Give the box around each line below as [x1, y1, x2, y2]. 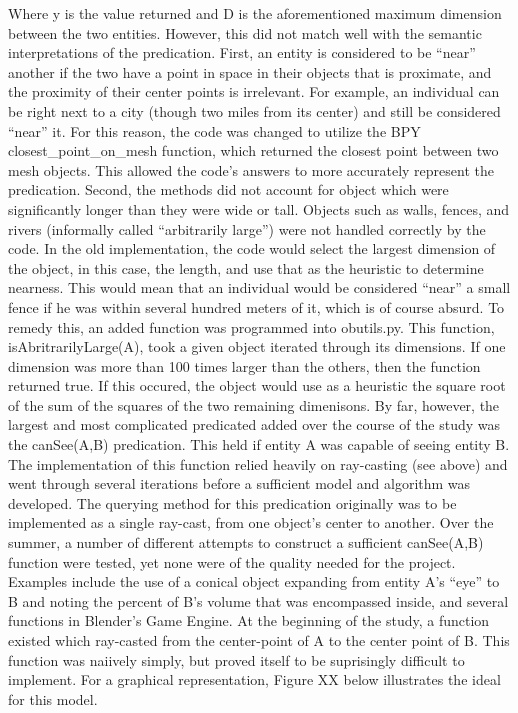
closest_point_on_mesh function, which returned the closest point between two [8, 140, 499, 161]
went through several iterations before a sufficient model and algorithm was [8, 473, 471, 494]
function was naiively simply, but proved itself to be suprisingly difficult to [8, 649, 465, 670]
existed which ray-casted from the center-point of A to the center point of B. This [8, 630, 510, 650]
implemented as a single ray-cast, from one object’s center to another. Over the [8, 512, 494, 533]
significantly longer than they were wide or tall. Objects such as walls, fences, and [8, 198, 510, 219]
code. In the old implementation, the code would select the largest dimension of [8, 238, 496, 259]
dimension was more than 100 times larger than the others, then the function [8, 355, 481, 376]
